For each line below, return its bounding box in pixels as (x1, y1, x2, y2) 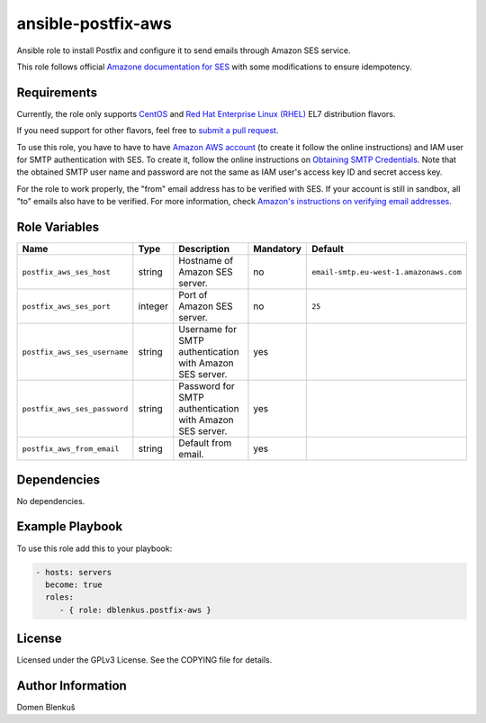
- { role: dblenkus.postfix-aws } (58, 604, 211, 615)
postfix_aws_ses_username (22, 347, 129, 357)
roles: (45, 592, 75, 602)
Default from (178, 437, 232, 449)
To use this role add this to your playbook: (16, 543, 173, 554)
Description (178, 243, 229, 256)
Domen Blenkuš (16, 702, 76, 713)
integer (138, 300, 168, 312)
